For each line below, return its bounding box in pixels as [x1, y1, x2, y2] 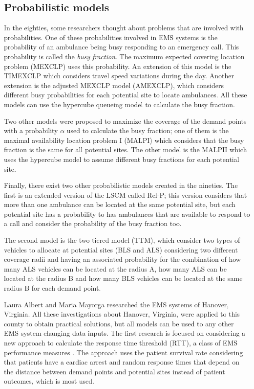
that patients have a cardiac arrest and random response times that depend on [4, 357, 240, 367]
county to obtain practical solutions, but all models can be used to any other [4, 318, 234, 328]
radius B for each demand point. [4, 283, 101, 293]
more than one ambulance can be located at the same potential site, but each [4, 199, 235, 209]
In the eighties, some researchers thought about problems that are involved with [4, 23, 244, 33]
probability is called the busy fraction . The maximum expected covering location [4, 51, 245, 61]
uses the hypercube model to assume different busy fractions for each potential [4, 154, 239, 164]
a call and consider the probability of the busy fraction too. [4, 218, 182, 229]
